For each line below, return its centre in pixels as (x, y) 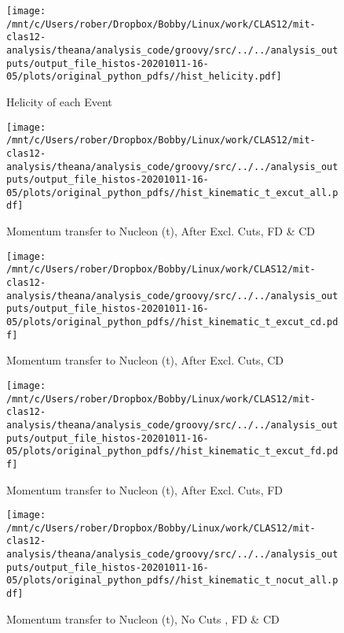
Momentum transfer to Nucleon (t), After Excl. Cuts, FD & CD (161, 231)
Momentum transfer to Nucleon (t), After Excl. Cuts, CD (145, 360)
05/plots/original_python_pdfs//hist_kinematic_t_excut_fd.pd (172, 452)
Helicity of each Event (59, 101)
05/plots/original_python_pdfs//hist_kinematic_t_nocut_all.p (172, 581)
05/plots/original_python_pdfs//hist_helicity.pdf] (144, 77)
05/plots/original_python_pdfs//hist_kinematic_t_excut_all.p (172, 192)
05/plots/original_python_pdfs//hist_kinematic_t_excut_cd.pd (172, 322)
